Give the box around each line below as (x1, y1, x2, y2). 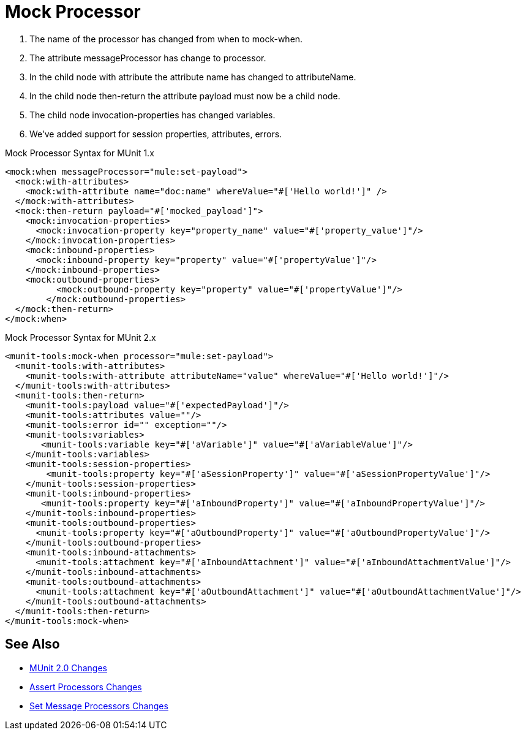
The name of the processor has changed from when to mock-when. (29, 33, 303, 44)
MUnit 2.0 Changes (29, 662, 108, 673)
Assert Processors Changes (29, 681, 142, 692)
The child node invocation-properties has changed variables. (29, 109, 276, 120)
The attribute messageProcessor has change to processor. (29, 52, 266, 63)
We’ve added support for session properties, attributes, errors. (29, 128, 282, 139)
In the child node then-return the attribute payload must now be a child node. (29, 90, 340, 101)
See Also (5, 636, 60, 652)
